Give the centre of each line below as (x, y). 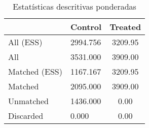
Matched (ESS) (35, 71)
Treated (125, 27)
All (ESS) (25, 42)
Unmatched (29, 101)
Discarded (26, 116)
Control (86, 27)
